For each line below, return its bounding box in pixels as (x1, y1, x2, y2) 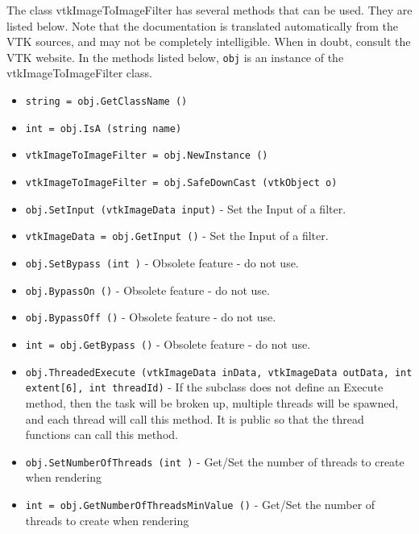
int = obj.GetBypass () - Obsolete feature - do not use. (25, 335, 311, 352)
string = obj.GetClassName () (25, 96, 188, 108)
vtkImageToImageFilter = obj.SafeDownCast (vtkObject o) (25, 177, 338, 188)
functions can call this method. (25, 426, 178, 443)
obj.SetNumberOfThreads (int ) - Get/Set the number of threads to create (25, 453, 404, 470)
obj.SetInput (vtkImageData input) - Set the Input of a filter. (25, 200, 346, 217)
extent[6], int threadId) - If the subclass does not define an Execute (25, 379, 384, 395)
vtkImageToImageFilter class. (6, 64, 152, 81)
